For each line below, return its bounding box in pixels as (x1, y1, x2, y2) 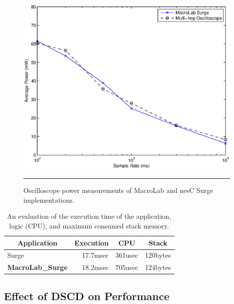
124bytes (145, 262, 171, 272)
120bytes (145, 250, 171, 260)
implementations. (23, 194, 75, 205)
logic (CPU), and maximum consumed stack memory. (9, 220, 169, 230)
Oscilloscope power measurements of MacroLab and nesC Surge (23, 185, 214, 195)
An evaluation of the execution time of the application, (7, 211, 171, 221)
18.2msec (82, 262, 109, 272)
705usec (115, 262, 138, 272)
